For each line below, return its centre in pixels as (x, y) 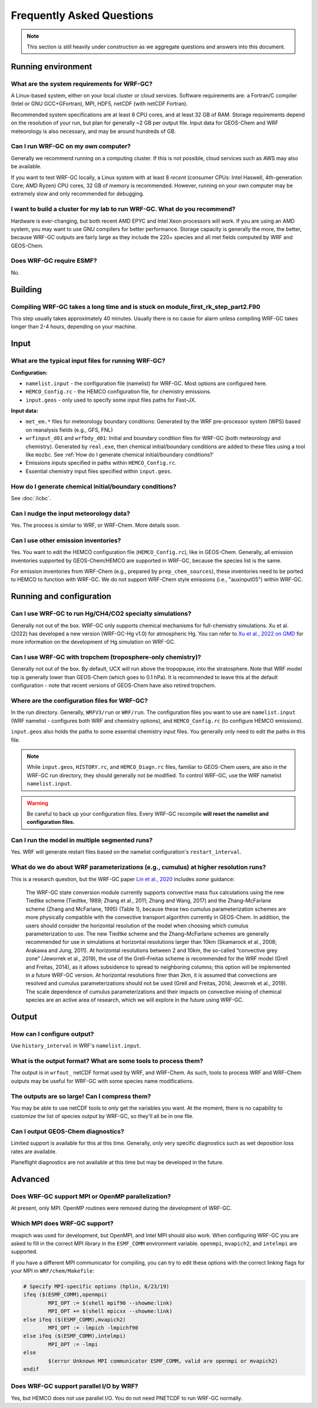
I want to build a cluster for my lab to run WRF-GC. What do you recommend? (123, 209)
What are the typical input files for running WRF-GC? (88, 361)
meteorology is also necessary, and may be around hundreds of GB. (93, 131)
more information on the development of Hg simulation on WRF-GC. (93, 642)
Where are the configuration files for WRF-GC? (79, 701)
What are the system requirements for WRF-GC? (82, 84)
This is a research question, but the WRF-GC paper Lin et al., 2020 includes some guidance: (123, 879)
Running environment (52, 66)
